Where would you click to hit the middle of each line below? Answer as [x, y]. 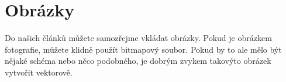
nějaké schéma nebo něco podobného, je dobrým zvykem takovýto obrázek [138, 61]
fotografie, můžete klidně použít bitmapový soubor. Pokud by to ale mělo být [143, 49]
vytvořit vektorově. [39, 72]
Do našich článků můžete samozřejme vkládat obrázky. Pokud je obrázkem [138, 38]
